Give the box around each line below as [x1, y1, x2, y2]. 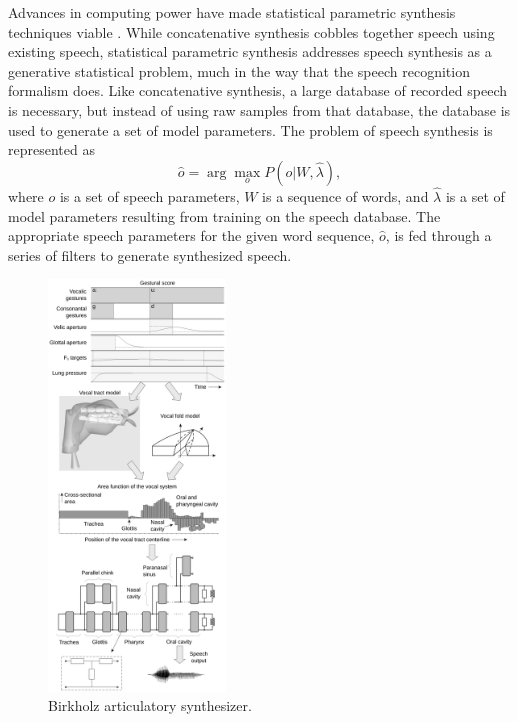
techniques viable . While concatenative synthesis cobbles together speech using [8, 21, 495, 42]
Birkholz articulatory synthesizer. [48, 695, 252, 716]
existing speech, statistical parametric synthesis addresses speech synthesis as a [8, 41, 492, 62]
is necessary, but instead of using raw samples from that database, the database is [8, 99, 511, 120]
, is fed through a [385, 225, 492, 246]
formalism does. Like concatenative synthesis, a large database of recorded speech [8, 80, 507, 101]
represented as [8, 139, 95, 160]
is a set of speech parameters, [59, 185, 240, 206]
